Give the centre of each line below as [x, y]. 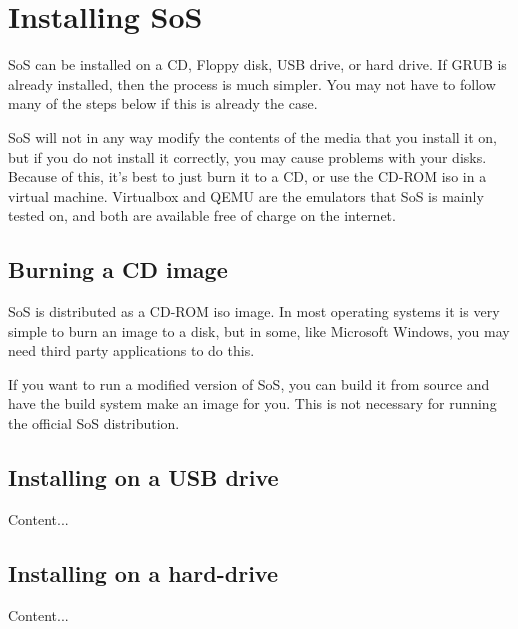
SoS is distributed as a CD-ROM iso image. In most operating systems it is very [254, 311]
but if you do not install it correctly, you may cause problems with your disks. [247, 156]
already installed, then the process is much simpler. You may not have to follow [252, 83]
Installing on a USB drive [143, 477]
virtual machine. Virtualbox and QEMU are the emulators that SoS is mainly [246, 195]
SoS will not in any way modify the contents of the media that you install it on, [253, 136]
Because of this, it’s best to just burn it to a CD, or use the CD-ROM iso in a [247, 176]
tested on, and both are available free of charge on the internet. [202, 215]
